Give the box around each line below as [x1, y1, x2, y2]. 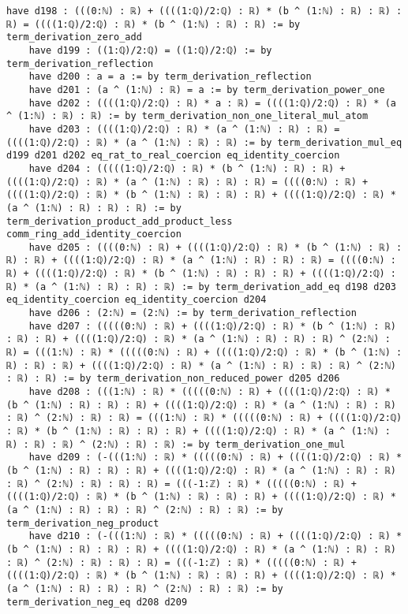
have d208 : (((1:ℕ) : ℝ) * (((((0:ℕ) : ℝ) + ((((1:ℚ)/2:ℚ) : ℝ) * [28, 386, 391, 398]
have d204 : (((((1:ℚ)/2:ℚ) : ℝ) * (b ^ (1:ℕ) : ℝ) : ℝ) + [28, 162, 346, 174]
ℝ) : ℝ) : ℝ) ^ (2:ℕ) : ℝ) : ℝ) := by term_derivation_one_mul [6, 438, 346, 450]
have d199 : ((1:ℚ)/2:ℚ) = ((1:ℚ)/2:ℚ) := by [28, 44, 272, 56]
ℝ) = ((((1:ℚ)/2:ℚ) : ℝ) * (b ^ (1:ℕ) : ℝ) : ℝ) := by [6, 18, 301, 30]
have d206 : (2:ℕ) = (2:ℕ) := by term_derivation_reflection [28, 307, 357, 319]
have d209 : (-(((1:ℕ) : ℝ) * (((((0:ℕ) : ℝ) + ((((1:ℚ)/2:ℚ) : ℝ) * [28, 452, 402, 463]
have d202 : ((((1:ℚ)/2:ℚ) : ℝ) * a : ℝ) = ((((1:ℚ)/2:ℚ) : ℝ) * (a [28, 97, 396, 109]
